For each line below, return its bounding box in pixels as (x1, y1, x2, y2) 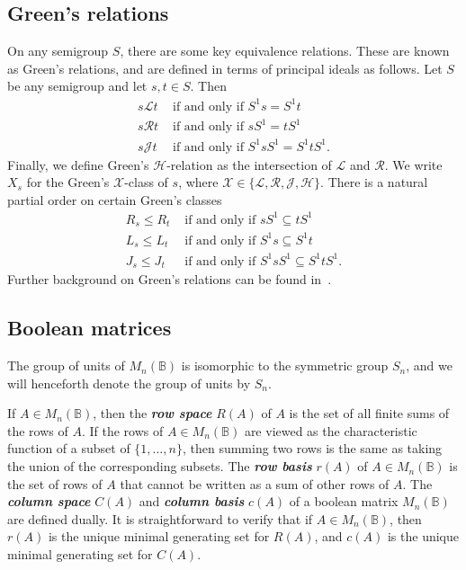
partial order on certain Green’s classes (7, 190, 222, 209)
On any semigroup (7, 41, 109, 60)
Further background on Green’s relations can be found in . (7, 270, 332, 289)
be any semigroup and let (7, 76, 148, 95)
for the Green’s (26, 173, 110, 191)
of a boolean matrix (289, 492, 399, 511)
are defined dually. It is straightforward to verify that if (7, 509, 313, 528)
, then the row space (93, 404, 212, 423)
